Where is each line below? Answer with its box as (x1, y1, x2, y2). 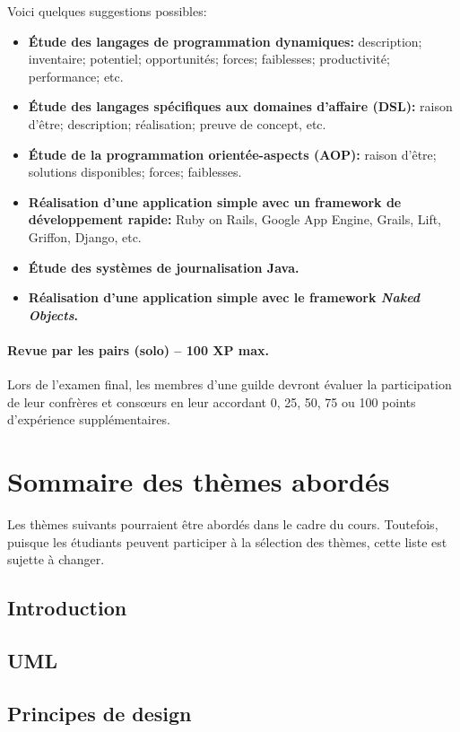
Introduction (7, 594, 127, 622)
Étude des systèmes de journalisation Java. (28, 257, 299, 276)
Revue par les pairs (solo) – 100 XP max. (7, 340, 270, 359)
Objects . (28, 305, 78, 324)
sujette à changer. (7, 550, 105, 569)
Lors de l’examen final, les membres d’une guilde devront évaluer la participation (7, 375, 452, 394)
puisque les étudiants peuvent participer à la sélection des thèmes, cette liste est (7, 532, 447, 551)
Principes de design (7, 699, 192, 727)
